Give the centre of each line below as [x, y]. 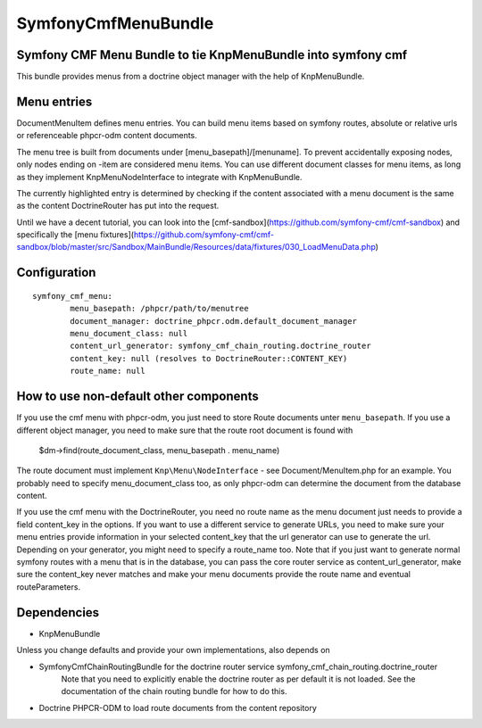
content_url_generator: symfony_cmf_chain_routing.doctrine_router [220, 346]
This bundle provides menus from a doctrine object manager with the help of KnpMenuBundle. [191, 77]
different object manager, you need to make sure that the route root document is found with [185, 430]
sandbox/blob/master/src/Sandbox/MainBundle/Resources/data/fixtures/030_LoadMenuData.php [196, 247]
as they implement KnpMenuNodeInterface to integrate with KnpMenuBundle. [159, 177]
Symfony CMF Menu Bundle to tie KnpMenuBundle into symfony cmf [212, 55]
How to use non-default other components [137, 397]
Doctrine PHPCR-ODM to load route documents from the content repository [178, 707]
